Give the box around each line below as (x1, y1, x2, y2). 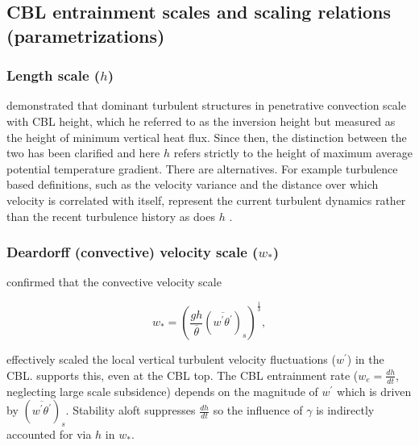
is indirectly (316, 402, 375, 419)
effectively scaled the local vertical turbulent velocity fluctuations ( (6, 351, 336, 368)
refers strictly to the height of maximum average (173, 144, 413, 161)
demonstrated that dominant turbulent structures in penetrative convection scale (6, 97, 406, 114)
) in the (346, 351, 384, 368)
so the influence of (213, 402, 303, 419)
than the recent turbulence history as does (6, 207, 215, 224)
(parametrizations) (6, 23, 165, 48)
